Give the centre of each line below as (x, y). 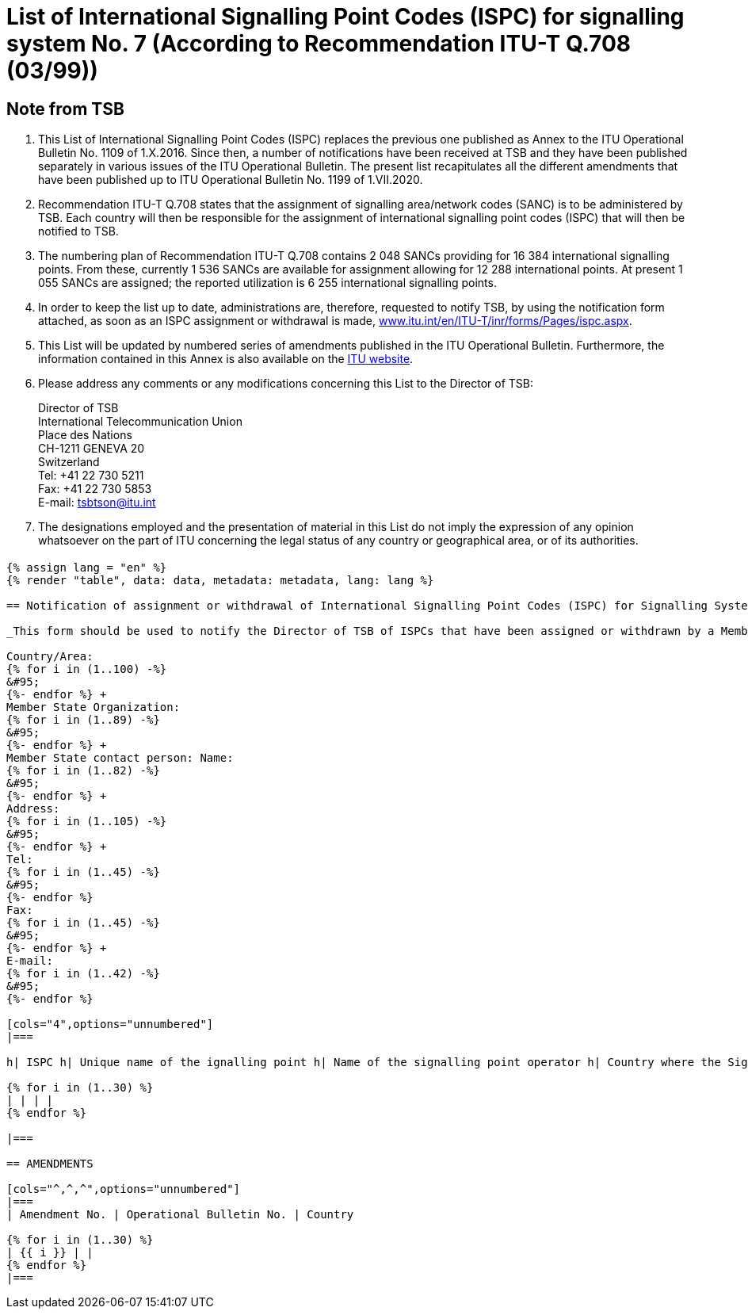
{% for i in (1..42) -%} (83, 973)
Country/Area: (50, 656)
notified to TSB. (78, 231)
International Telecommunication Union (140, 422)
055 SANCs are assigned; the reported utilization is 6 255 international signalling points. (267, 283)
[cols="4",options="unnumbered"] (110, 1024)
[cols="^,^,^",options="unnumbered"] (124, 1189)
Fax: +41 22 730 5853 (95, 489)
